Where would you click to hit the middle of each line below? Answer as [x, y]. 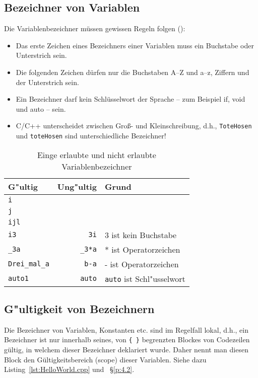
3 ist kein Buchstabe [141, 235]
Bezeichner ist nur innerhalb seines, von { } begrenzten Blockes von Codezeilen [127, 339]
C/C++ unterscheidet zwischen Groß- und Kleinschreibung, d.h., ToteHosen [134, 126]
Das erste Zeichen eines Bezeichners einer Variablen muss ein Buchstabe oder [135, 45]
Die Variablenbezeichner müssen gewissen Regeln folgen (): [95, 28]
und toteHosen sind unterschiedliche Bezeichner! [91, 136]
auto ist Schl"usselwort [145, 278]
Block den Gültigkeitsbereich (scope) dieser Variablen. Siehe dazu [105, 359]
